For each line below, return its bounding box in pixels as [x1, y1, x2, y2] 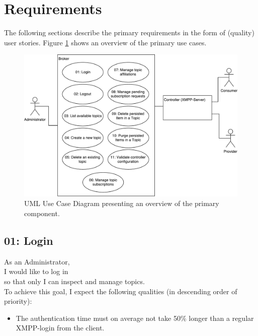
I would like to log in [4, 266, 68, 277]
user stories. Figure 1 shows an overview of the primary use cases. [4, 37, 207, 47]
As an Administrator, [4, 256, 70, 266]
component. [24, 208, 60, 219]
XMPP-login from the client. [16, 322, 105, 333]
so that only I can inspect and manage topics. [4, 276, 145, 287]
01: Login [4, 233, 53, 248]
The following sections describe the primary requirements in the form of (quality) [4, 27, 254, 38]
